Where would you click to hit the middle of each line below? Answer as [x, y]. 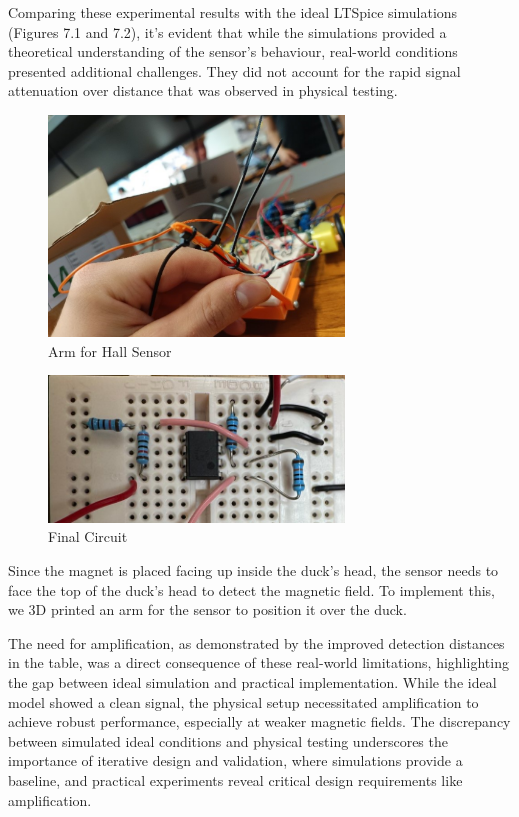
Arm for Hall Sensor [110, 350]
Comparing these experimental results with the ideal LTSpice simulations [233, 12]
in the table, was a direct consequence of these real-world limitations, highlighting [258, 662]
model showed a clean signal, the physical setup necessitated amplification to [243, 701]
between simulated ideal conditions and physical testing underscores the [228, 740]
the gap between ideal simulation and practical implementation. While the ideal [252, 681]
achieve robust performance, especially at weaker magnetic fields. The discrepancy [259, 721]
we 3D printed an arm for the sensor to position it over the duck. [207, 609]
